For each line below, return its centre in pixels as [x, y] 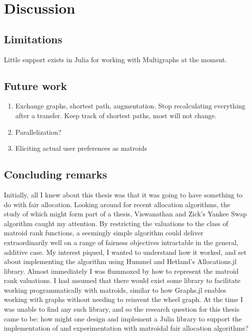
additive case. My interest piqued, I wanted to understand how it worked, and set [125, 252]
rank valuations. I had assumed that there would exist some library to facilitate [122, 280]
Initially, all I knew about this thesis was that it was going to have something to [123, 194]
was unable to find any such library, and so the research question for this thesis [122, 309]
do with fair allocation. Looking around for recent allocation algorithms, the [117, 204]
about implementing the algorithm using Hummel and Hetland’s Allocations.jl [120, 261]
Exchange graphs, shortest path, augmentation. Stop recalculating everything [130, 106]
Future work [36, 85]
